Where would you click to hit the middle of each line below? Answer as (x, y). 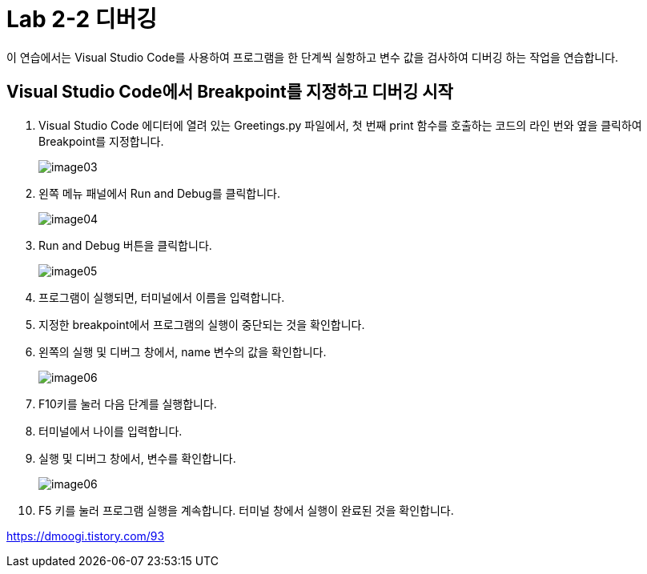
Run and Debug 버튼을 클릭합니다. (125, 245)
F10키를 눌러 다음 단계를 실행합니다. (128, 403)
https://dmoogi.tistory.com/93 (86, 536)
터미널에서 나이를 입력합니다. (111, 431)
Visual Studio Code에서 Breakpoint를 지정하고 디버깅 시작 (230, 92)
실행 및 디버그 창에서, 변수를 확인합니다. (137, 458)
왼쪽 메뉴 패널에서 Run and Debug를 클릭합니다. (159, 193)
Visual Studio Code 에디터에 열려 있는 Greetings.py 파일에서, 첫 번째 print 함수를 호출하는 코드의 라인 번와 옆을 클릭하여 (340, 125)
